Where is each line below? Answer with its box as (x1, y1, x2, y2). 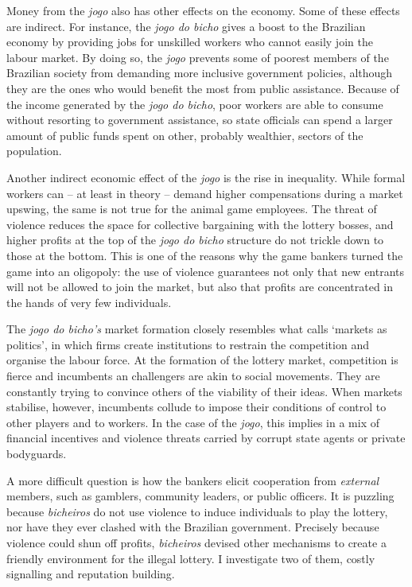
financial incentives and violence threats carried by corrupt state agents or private (6, 430, 406, 446)
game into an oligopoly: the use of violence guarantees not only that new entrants (6, 262, 405, 279)
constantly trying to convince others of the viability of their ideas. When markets (6, 383, 402, 399)
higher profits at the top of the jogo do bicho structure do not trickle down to (6, 231, 384, 248)
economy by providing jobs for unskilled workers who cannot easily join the (6, 33, 373, 50)
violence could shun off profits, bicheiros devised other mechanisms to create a (6, 535, 387, 550)
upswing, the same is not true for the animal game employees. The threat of (6, 200, 377, 217)
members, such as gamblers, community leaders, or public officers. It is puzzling (6, 488, 395, 504)
